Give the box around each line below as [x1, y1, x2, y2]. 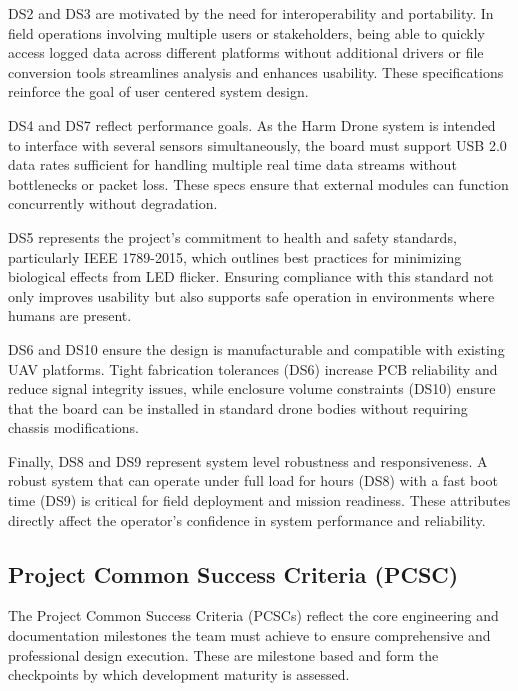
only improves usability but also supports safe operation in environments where [8, 285, 495, 306]
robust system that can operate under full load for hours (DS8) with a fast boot [8, 470, 499, 491]
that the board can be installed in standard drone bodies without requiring [8, 397, 468, 418]
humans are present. [8, 305, 132, 326]
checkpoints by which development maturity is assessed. [8, 664, 350, 685]
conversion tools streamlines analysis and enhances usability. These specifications [8, 61, 504, 82]
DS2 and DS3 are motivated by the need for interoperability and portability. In [8, 3, 494, 23]
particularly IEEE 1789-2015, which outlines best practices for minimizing [8, 246, 462, 267]
